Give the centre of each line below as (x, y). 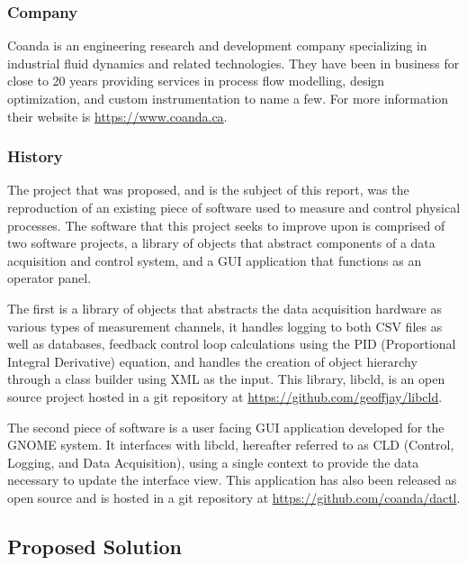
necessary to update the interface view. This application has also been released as (232, 480)
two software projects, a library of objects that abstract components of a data (221, 243)
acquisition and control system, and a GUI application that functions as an (215, 260)
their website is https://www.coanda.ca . (117, 116)
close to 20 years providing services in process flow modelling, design (196, 81)
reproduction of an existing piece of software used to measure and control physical (234, 207)
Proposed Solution (94, 546)
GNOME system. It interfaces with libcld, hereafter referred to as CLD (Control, (231, 445)
